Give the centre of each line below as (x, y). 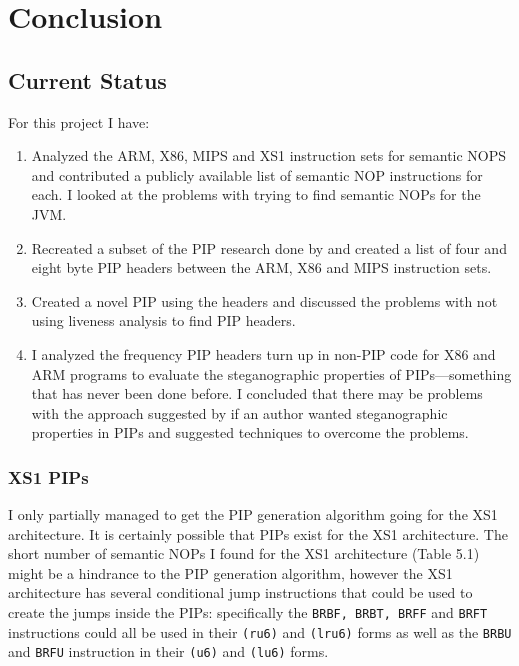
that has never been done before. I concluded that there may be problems (257, 393)
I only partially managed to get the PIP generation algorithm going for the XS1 (253, 514)
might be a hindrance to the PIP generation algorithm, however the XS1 (230, 572)
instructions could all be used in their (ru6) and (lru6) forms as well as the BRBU (260, 631)
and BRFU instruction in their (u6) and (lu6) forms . (168, 651)
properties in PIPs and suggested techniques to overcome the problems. (250, 432)
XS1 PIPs (48, 476)
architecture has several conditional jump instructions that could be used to (240, 592)
